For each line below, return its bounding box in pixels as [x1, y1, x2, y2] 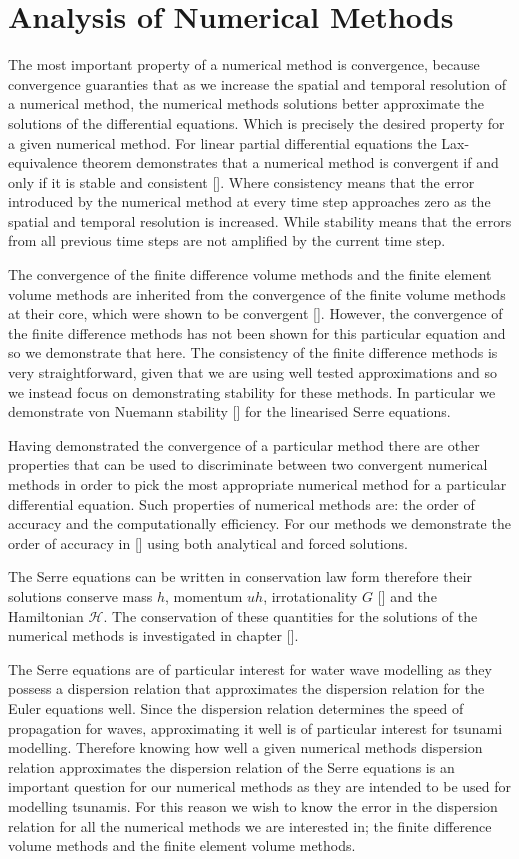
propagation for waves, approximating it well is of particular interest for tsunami [8, 717, 503, 738]
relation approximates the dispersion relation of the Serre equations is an [8, 756, 455, 777]
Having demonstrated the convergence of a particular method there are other [8, 434, 480, 455]
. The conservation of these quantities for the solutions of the [103, 605, 478, 626]
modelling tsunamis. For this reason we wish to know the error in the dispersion [8, 795, 498, 816]
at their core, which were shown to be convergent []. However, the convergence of [8, 303, 503, 324]
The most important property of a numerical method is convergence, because [8, 54, 480, 75]
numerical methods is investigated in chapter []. [8, 625, 299, 646]
